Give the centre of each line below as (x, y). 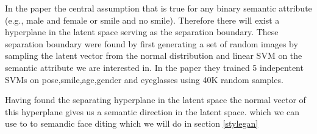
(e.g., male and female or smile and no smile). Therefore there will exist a (142, 20)
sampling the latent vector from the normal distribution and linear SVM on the (154, 55)
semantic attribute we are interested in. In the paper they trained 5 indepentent (154, 67)
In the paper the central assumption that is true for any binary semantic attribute (158, 8)
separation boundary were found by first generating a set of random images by (151, 43)
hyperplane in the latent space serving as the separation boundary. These (142, 32)
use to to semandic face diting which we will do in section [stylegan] (132, 123)
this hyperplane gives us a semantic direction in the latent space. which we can (152, 111)
